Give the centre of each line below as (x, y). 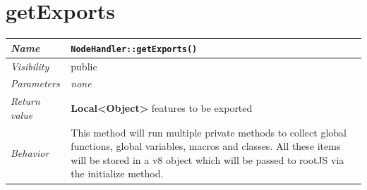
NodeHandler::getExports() (134, 49)
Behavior (30, 153)
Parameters (35, 83)
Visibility (30, 66)
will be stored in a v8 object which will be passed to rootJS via (207, 159)
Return (25, 101)
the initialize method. (117, 173)
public (84, 66)
